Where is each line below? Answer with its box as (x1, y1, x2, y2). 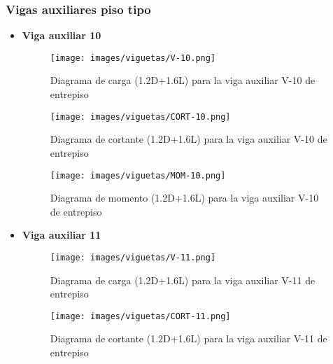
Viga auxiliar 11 (22, 227, 101, 242)
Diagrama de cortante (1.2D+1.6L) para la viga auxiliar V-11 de (50, 331, 327, 346)
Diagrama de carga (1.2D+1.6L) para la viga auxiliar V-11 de (50, 272, 316, 287)
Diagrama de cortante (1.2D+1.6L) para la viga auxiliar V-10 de (50, 132, 327, 146)
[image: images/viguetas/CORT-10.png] (50, 111, 231, 122)
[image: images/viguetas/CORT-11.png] (50, 311, 231, 321)
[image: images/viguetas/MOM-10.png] (50, 170, 226, 181)
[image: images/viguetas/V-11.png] (50, 252, 216, 262)
